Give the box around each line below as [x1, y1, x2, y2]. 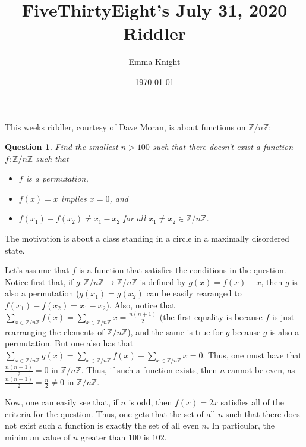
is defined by [140, 275, 186, 287]
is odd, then [128, 396, 172, 408]
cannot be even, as [227, 364, 295, 376]
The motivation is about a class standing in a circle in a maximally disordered [5, 232, 289, 245]
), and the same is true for [127, 325, 223, 337]
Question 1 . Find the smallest [5, 140, 118, 153]
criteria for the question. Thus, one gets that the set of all [5, 407, 216, 420]
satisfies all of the [220, 396, 284, 408]
